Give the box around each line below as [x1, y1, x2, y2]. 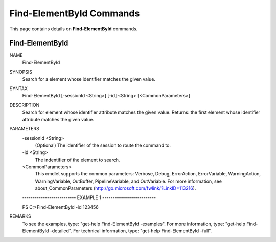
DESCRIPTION [9, 102, 40, 108]
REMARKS [9, 213, 31, 219]
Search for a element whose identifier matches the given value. [22, 76, 156, 82]
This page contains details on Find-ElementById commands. [9, 26, 138, 32]
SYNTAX [9, 85, 28, 92]
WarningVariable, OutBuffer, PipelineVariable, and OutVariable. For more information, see [35, 178, 222, 184]
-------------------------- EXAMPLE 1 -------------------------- [22, 194, 156, 201]
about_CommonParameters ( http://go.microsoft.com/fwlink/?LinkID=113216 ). [35, 185, 196, 191]
